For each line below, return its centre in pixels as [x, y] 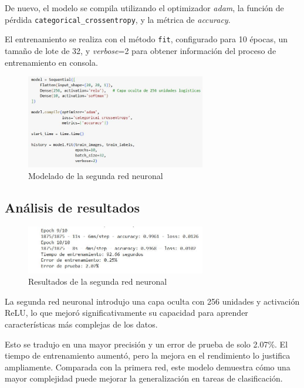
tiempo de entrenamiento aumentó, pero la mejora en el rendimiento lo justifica [148, 355]
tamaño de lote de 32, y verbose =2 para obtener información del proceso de [141, 50]
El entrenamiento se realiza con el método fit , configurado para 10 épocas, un [146, 39]
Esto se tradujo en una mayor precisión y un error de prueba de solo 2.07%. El [146, 344]
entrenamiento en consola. [51, 62]
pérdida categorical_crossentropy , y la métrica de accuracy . [118, 19]
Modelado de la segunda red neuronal [96, 175]
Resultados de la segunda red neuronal [98, 281]
